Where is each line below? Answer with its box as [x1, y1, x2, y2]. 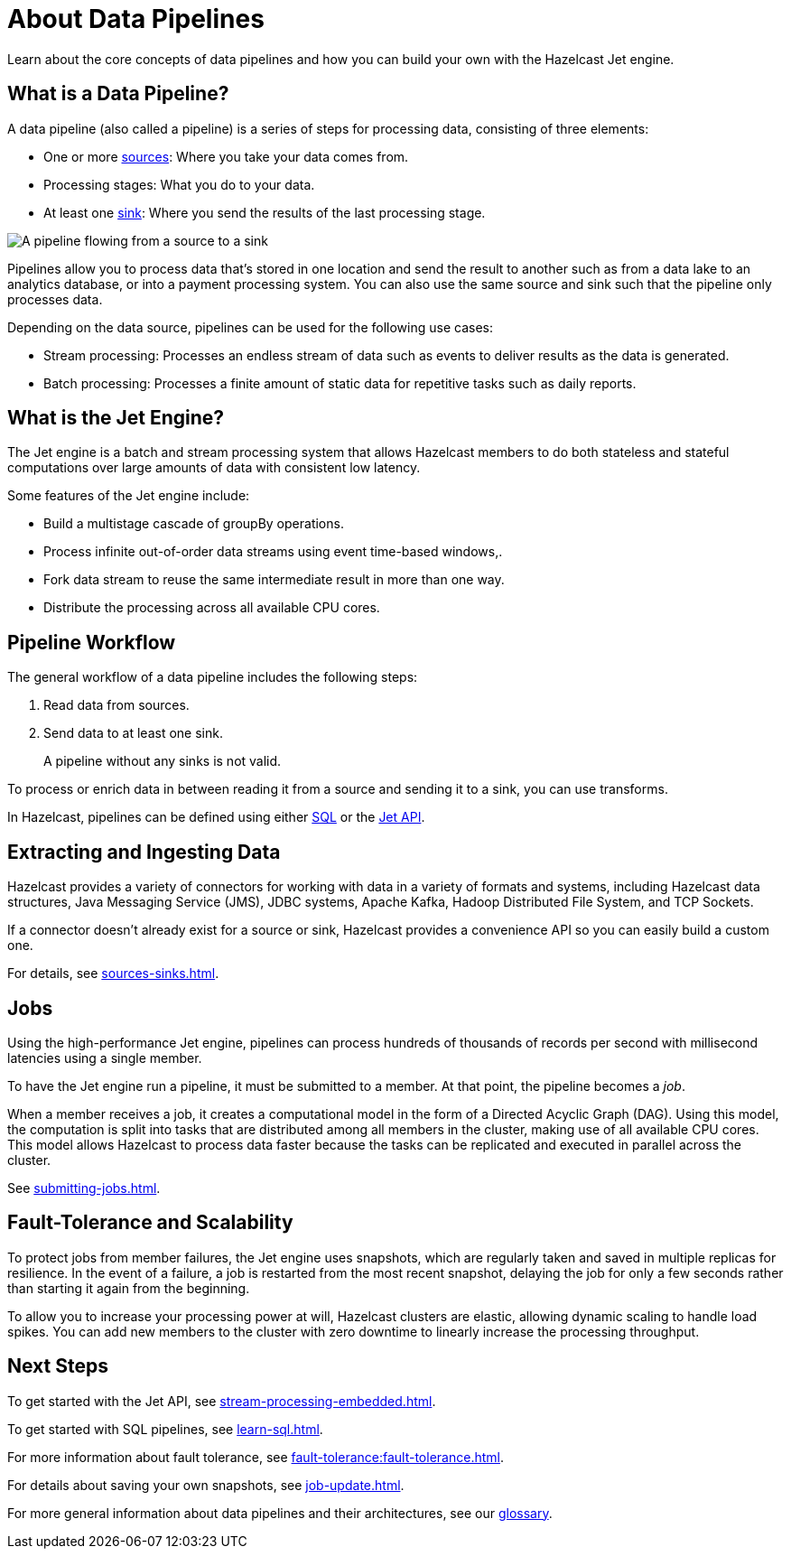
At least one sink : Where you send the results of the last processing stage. [43, 204, 486, 220]
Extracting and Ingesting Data [7, 840, 281, 863]
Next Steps [7, 1355, 108, 1378]
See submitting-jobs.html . [7, 1179, 161, 1196]
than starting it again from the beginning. [7, 1280, 250, 1296]
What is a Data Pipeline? [7, 82, 229, 106]
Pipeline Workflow [7, 630, 176, 654]
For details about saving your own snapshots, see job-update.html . [7, 1477, 405, 1493]
